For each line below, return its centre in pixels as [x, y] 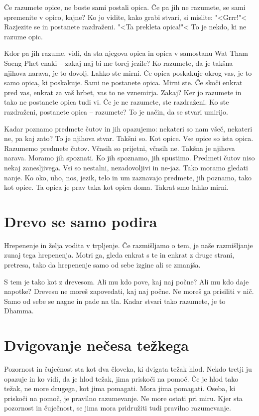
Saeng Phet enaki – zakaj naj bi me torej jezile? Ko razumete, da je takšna [119, 63]
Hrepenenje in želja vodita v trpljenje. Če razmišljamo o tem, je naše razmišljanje [129, 245]
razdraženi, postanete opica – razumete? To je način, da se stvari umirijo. [116, 111]
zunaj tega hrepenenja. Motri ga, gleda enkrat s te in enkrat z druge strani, [119, 255]
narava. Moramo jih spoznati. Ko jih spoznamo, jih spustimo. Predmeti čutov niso [129, 158]
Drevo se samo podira [81, 221]
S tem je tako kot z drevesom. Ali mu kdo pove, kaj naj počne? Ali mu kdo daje [127, 281]
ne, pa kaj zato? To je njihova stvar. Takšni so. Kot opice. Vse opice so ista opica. [129, 138]
